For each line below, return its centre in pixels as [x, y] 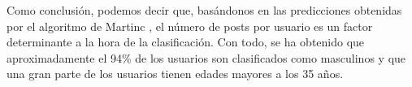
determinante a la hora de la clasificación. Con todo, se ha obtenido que [186, 42]
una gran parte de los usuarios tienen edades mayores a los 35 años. [175, 74]
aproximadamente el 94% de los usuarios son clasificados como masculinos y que [206, 57]
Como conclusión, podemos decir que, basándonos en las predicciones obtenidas [204, 10]
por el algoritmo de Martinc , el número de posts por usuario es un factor [190, 26]
